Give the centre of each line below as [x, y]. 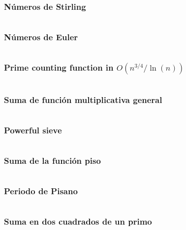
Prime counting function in [59, 67]
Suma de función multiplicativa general [83, 99]
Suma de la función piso [52, 161]
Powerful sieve [33, 130]
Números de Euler [41, 37]
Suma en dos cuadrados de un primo [78, 221]
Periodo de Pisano [41, 191]
